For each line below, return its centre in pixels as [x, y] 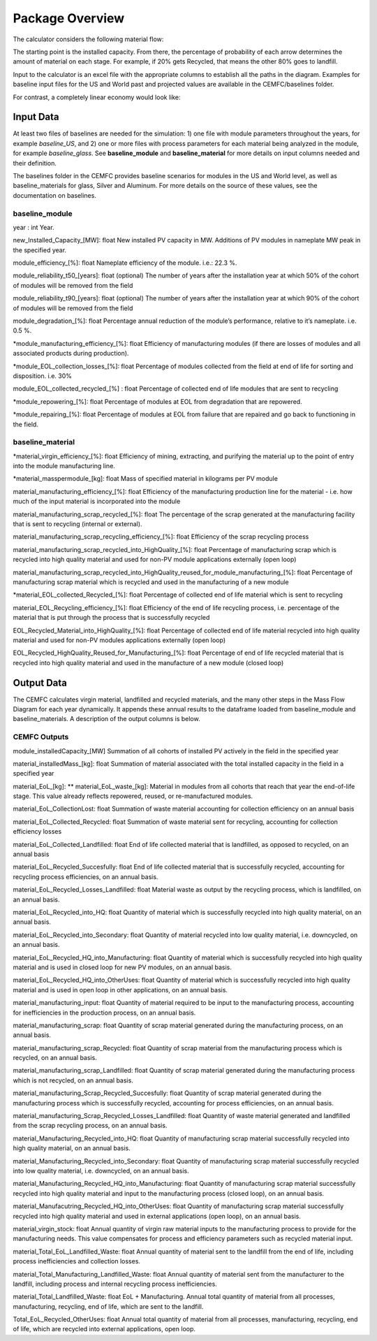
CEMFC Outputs [41, 737]
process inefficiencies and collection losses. [77, 1261]
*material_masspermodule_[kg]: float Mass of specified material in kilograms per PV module [146, 479]
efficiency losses [37, 832]
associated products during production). [71, 354]
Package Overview [69, 18]
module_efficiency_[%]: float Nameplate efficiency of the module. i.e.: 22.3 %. [125, 263]
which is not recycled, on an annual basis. [73, 1080]
